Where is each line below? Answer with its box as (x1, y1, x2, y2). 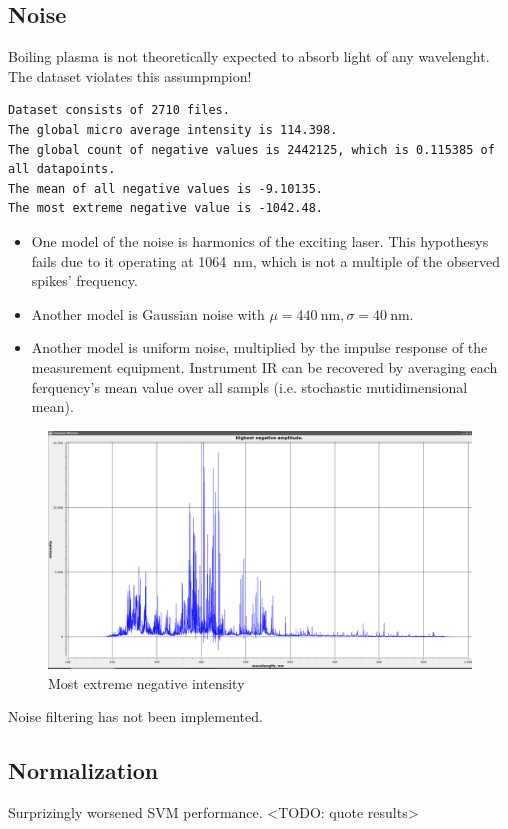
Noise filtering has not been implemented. (8, 706, 263, 727)
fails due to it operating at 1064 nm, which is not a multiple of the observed (31, 250, 500, 271)
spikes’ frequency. (31, 270, 138, 291)
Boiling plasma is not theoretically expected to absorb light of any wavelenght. (8, 46, 490, 67)
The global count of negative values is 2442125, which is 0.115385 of (8, 142, 495, 157)
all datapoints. (8, 162, 116, 177)
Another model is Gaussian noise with (31, 303, 265, 324)
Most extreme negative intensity (48, 672, 245, 693)
